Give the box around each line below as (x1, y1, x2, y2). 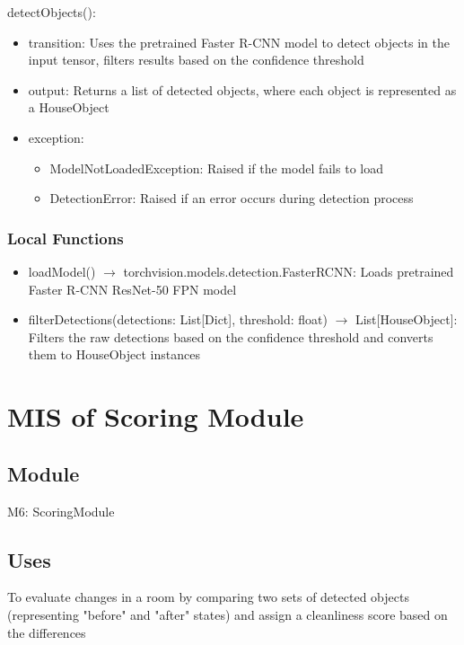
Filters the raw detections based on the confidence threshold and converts (28, 327, 433, 346)
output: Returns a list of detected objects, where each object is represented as (28, 80, 457, 99)
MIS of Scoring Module (7, 398, 304, 435)
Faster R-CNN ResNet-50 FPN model (28, 279, 237, 298)
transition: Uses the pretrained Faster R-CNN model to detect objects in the (28, 32, 450, 51)
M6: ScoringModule (7, 501, 115, 520)
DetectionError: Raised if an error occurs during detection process (49, 189, 414, 208)
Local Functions (7, 226, 124, 249)
